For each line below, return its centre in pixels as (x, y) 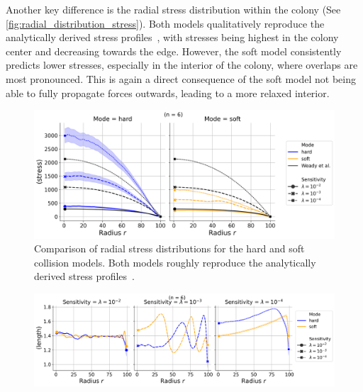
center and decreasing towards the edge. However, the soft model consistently (174, 51)
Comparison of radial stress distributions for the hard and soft (169, 248)
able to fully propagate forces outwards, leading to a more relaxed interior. (168, 93)
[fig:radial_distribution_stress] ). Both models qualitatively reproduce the (165, 23)
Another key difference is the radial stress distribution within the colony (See (173, 9)
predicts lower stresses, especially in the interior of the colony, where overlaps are (182, 65)
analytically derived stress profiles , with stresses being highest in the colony (172, 37)
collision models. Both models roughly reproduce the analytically (175, 262)
